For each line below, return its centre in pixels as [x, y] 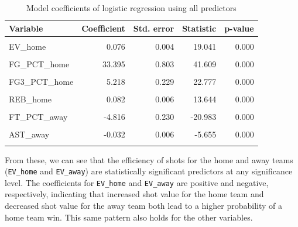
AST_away [29, 134]
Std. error [154, 28]
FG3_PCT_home [41, 81]
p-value [239, 28]
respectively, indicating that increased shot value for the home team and [134, 194]
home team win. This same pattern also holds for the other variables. [129, 217]
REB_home [30, 99]
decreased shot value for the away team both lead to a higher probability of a [143, 205]
